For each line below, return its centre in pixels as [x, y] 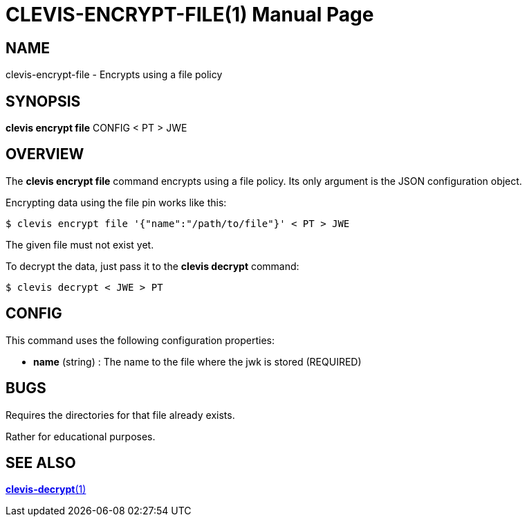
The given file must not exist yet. [80, 244]
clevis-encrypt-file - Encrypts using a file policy [114, 75]
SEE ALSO [41, 462]
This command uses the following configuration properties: [140, 340]
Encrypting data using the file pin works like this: [116, 202]
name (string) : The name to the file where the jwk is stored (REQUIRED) [197, 361]
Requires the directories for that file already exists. [120, 415]
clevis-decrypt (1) [46, 489]
